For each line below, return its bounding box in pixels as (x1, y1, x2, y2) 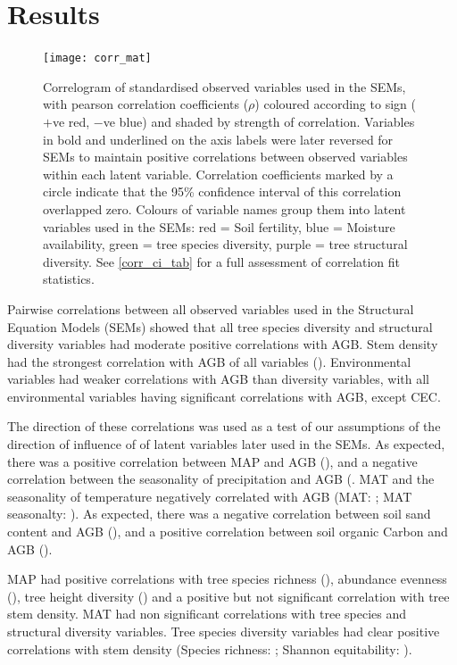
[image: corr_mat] (43, 52, 152, 65)
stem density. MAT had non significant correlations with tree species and (7, 604, 407, 623)
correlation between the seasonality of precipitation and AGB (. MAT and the (7, 470, 435, 488)
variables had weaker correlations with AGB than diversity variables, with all (7, 370, 429, 388)
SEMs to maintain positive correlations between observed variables (43, 147, 408, 166)
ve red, (52, 112, 90, 130)
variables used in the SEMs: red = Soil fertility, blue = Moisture (43, 217, 395, 236)
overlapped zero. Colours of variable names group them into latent (43, 199, 406, 218)
